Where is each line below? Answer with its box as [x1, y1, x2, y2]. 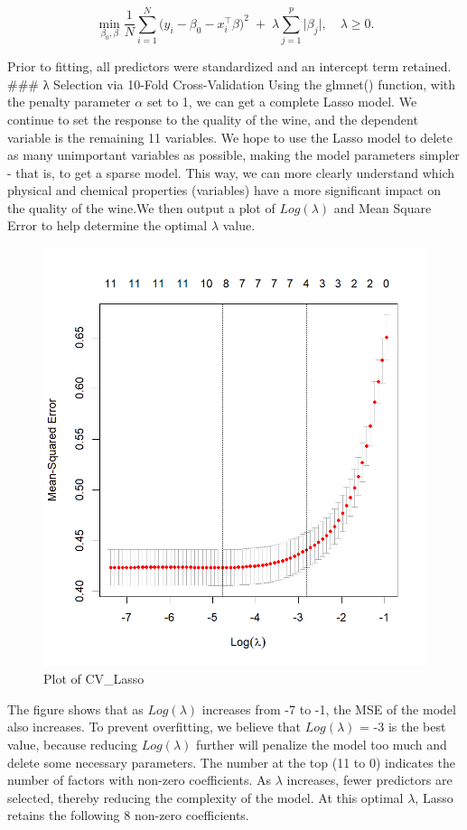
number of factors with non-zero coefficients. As [7, 770, 271, 789]
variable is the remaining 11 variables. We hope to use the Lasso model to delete [7, 127, 453, 146]
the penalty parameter [7, 92, 131, 111]
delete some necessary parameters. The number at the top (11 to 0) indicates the [7, 752, 455, 771]
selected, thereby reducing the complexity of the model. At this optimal [7, 788, 404, 807]
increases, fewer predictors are [286, 770, 453, 789]
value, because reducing [7, 734, 138, 753]
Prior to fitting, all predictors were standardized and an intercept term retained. [7, 57, 452, 76]
